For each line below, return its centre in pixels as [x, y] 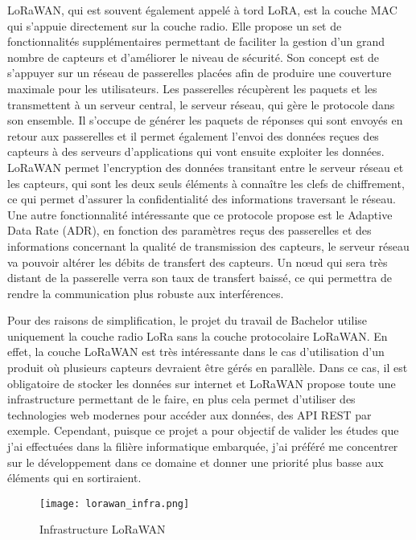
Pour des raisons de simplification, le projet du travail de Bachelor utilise [187, 320]
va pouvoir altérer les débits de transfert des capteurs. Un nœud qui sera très [198, 262]
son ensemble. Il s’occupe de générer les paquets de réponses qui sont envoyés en [205, 120]
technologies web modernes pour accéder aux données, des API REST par [189, 414]
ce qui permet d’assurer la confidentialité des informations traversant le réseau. [202, 199]
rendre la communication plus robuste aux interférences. [146, 293]
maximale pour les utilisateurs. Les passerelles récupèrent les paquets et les [192, 88]
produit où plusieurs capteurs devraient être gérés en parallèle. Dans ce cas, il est [208, 368]
